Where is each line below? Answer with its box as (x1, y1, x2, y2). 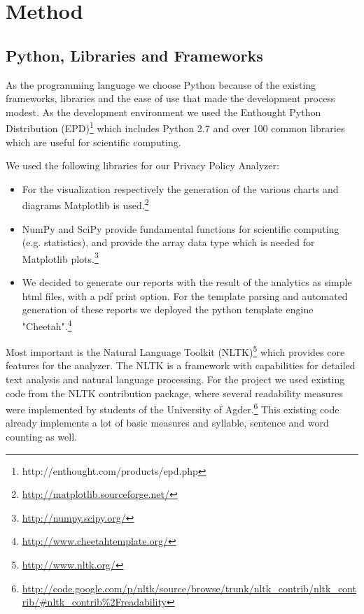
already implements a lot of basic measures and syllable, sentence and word (6, 415, 329, 430)
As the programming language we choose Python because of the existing (6, 77, 316, 92)
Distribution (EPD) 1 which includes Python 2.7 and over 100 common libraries (6, 119, 345, 136)
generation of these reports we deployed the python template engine (22, 302, 314, 317)
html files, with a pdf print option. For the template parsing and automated (22, 288, 348, 303)
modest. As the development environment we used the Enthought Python (6, 104, 321, 119)
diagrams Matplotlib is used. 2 (22, 196, 149, 213)
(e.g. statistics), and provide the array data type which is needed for (22, 235, 315, 250)
